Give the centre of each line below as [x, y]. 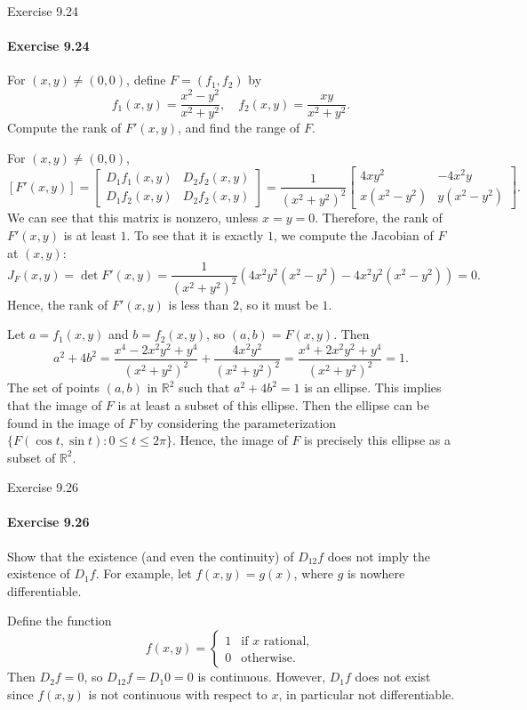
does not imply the [379, 556]
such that [204, 387]
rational [285, 642]
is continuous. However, [262, 677]
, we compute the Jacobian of [353, 235]
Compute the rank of [64, 128]
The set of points [53, 387]
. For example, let [144, 573]
